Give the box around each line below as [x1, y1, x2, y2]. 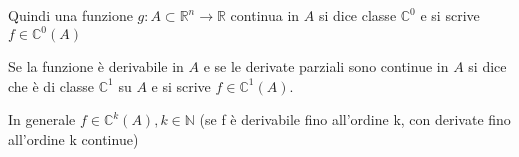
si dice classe [318, 5, 397, 25]
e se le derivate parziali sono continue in [203, 56, 449, 77]
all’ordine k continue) [8, 128, 139, 149]
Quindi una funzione [8, 5, 133, 25]
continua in [230, 5, 300, 25]
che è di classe [8, 75, 95, 96]
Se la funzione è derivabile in [8, 56, 184, 77]
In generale [8, 109, 76, 130]
